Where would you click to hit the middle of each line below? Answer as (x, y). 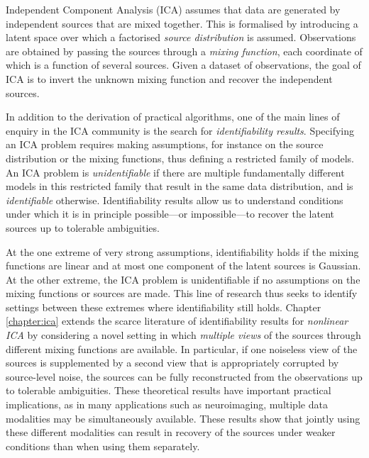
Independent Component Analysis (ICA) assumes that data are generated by (173, 9)
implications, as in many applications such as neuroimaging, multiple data (167, 404)
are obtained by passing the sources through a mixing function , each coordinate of (184, 51)
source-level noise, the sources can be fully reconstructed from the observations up (184, 376)
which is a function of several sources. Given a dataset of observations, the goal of (183, 65)
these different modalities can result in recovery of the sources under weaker (171, 432)
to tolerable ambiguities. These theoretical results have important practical (169, 390)
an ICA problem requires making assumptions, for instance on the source (165, 144)
